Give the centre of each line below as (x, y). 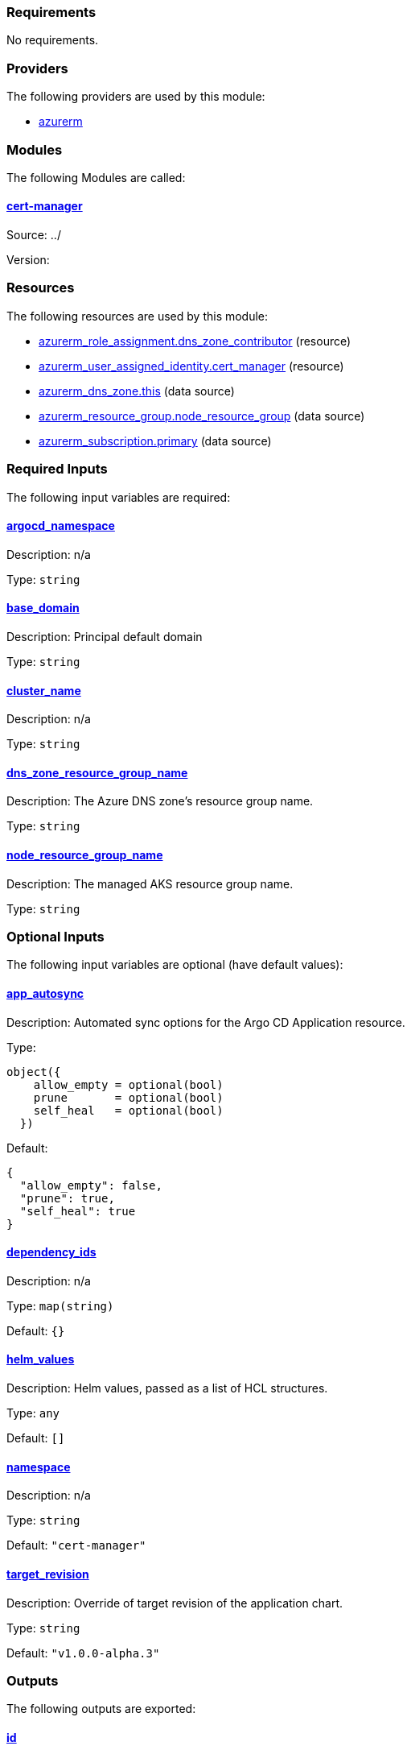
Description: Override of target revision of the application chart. (175, 1603)
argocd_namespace (61, 526)
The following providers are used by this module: (136, 97)
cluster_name (44, 690)
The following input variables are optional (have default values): (175, 965)
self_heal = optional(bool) (128, 1110)
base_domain (43, 608)
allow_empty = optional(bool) (128, 1084)
